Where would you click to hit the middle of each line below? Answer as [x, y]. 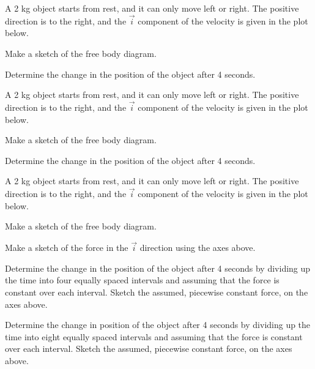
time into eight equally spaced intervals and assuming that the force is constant [154, 336]
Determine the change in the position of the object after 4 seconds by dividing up [158, 268]
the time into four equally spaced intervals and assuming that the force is [142, 280]
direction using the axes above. [198, 248]
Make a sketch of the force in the [67, 248]
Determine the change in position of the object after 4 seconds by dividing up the [158, 325]
